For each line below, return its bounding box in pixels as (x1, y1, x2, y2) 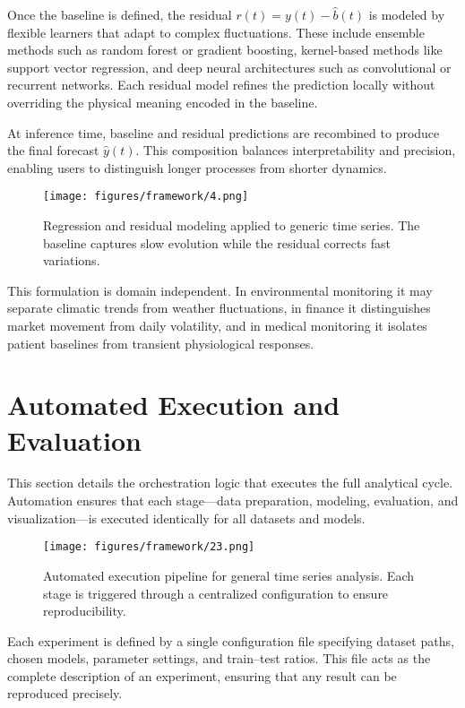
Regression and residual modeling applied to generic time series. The (43, 216, 420, 234)
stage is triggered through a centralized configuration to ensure (43, 583, 389, 602)
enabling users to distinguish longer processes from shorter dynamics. (7, 158, 387, 177)
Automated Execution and (7, 386, 340, 423)
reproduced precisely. (7, 684, 123, 703)
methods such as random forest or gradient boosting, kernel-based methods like (7, 40, 443, 59)
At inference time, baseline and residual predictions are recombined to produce (7, 123, 440, 142)
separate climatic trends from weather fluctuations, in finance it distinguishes (7, 298, 431, 317)
